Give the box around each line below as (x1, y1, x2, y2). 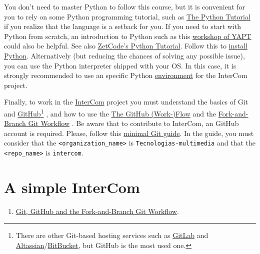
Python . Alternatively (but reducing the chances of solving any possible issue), (4, 50, 245, 60)
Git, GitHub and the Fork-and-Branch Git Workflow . (15, 205, 179, 216)
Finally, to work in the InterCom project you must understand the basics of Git (4, 96, 248, 107)
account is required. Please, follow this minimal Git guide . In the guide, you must (4, 127, 254, 138)
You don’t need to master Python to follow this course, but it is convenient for (4, 1, 245, 11)
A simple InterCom (4, 176, 140, 197)
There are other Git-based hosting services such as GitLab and (15, 230, 208, 240)
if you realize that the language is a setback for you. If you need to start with (4, 21, 241, 31)
